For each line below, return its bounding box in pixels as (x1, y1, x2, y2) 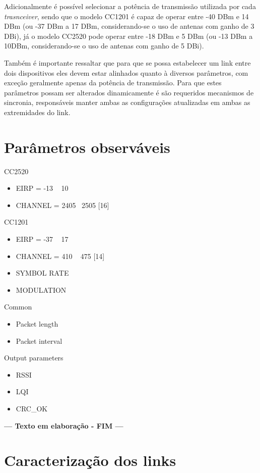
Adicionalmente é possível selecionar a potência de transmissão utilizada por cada (4, 1, 256, 11)
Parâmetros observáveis (4, 136, 170, 157)
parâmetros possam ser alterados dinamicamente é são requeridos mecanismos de (4, 87, 254, 97)
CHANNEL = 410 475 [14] (16, 250, 105, 261)
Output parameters (4, 352, 63, 363)
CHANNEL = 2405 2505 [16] (16, 199, 109, 210)
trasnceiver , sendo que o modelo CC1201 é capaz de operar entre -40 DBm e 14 (4, 11, 249, 21)
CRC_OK (16, 403, 48, 413)
